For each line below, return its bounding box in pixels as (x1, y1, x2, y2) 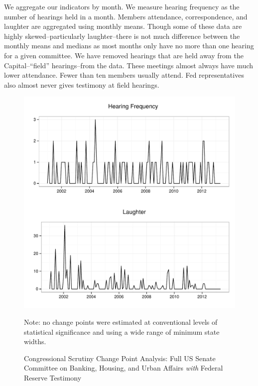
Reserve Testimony (24, 372, 82, 383)
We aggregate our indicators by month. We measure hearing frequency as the (4, 1, 240, 11)
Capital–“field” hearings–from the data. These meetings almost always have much (4, 60, 254, 70)
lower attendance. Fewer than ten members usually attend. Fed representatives (4, 70, 244, 80)
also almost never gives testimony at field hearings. (4, 79, 159, 90)
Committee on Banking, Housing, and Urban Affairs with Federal (24, 363, 223, 373)
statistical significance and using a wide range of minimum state (24, 326, 220, 337)
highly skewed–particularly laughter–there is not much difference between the (4, 30, 240, 41)
